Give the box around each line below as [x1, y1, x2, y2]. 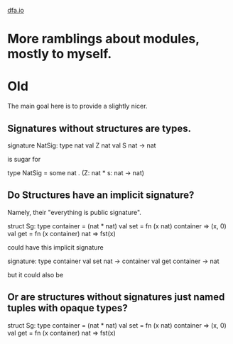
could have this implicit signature [7, 243, 104, 251]
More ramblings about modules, [7, 31, 200, 47]
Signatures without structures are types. [7, 122, 192, 134]
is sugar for [7, 155, 41, 163]
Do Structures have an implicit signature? [7, 189, 195, 201]
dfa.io [7, 6, 25, 14]
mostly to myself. [7, 46, 112, 62]
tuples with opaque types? [7, 302, 128, 314]
